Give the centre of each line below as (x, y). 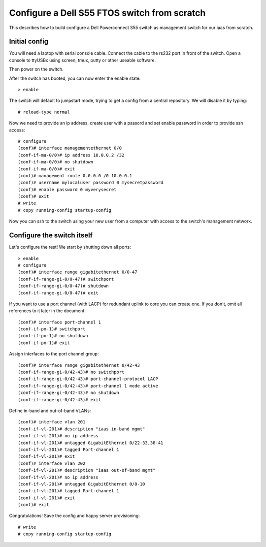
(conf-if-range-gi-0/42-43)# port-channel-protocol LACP (88, 379)
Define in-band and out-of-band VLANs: (50, 411)
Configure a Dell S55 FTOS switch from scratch (107, 13)
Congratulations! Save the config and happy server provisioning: (74, 516)
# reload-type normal (44, 112)
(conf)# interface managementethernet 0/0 (70, 148)
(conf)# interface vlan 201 (52, 422)
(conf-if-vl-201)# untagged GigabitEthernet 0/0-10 (82, 484)
